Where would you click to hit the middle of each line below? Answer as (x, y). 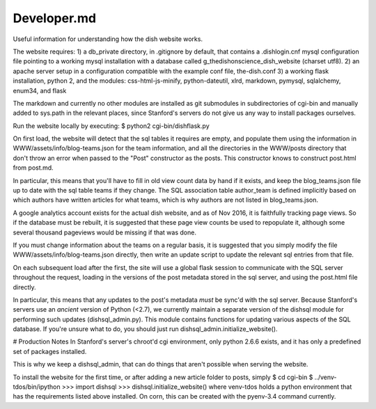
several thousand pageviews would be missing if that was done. (104, 232)
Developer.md (55, 18)
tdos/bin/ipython (37, 387)
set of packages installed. (50, 351)
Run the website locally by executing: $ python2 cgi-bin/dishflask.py (111, 126)
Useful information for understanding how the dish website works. (108, 39)
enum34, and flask (40, 90)
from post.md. (33, 168)
